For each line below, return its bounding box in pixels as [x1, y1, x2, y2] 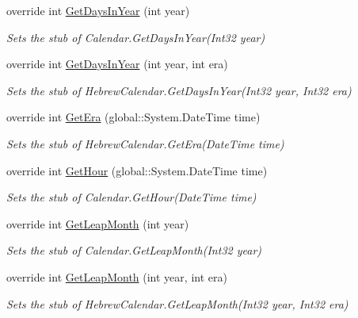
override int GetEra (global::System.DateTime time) [6, 109, 261, 125]
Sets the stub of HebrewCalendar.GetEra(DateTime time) [6, 135, 284, 151]
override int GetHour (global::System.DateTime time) [6, 162, 268, 178]
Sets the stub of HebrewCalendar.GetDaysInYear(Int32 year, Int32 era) [6, 82, 352, 98]
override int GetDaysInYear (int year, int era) [6, 56, 228, 72]
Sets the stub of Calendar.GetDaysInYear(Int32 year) [6, 29, 265, 45]
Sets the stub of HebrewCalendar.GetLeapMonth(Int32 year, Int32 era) [6, 295, 348, 312]
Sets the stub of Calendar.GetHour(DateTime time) [6, 189, 257, 205]
